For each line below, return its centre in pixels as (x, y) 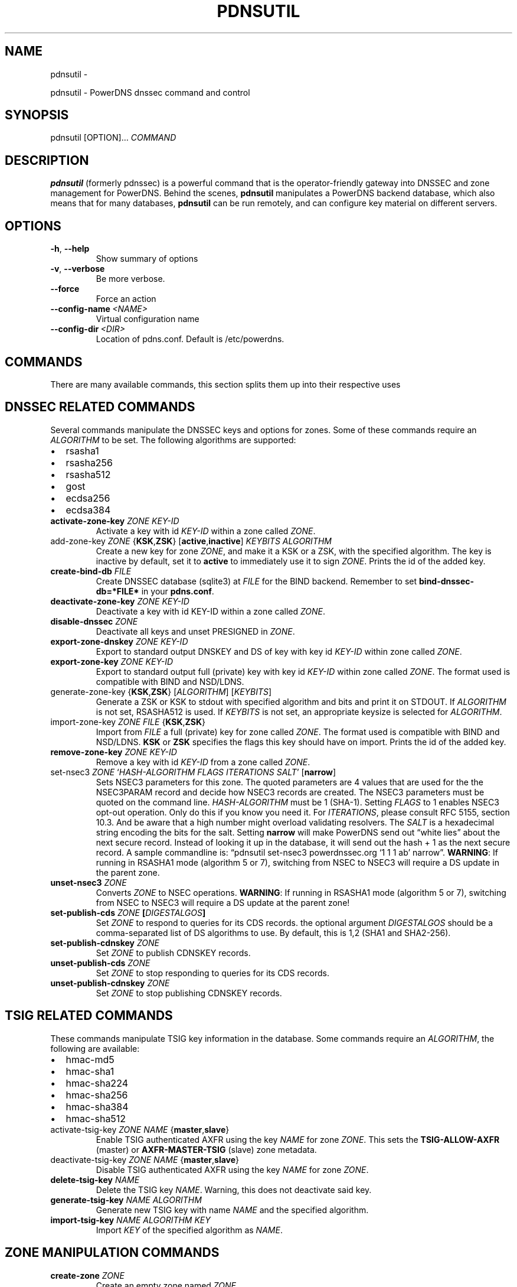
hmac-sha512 (96, 1118)
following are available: (95, 1048)
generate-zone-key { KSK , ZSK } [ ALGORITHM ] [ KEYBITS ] (161, 691)
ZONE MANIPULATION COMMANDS (112, 1253)
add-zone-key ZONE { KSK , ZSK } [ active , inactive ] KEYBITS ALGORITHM (191, 541)
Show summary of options (147, 259)
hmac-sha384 (97, 1106)
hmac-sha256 (97, 1095)
